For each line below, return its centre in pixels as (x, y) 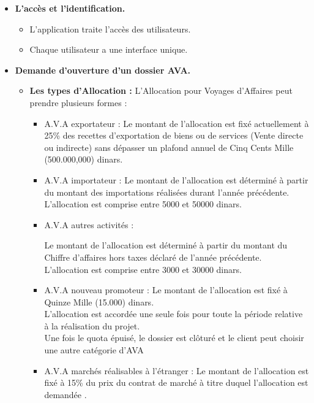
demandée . (65, 394)
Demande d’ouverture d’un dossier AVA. (103, 70)
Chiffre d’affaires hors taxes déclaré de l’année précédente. (153, 257)
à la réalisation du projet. (92, 325)
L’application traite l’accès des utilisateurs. (110, 29)
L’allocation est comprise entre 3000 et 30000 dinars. (143, 269)
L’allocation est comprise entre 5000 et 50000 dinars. (143, 204)
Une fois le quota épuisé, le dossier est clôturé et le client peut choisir (174, 338)
